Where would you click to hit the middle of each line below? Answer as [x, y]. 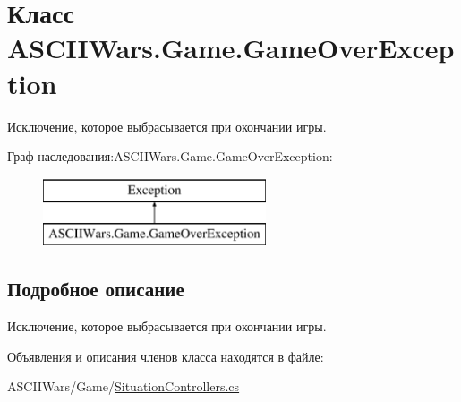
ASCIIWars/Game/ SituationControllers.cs [124, 386]
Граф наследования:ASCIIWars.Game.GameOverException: [170, 156]
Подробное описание [96, 289]
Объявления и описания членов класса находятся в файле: [166, 356]
